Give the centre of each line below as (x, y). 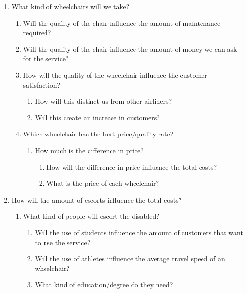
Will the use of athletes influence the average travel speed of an (130, 259)
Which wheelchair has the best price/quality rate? (98, 134)
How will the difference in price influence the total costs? (132, 167)
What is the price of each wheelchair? (103, 183)
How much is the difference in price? (89, 150)
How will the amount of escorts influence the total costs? (97, 199)
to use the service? (63, 242)
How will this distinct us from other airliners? (103, 101)
